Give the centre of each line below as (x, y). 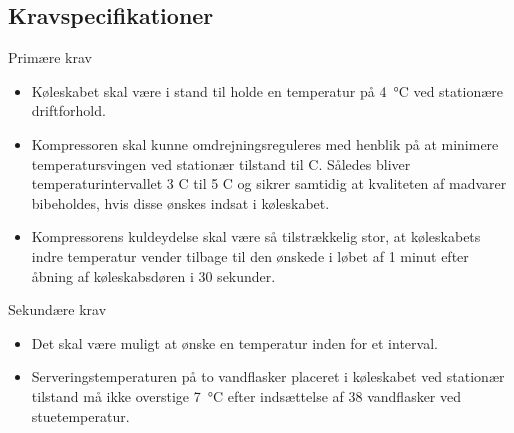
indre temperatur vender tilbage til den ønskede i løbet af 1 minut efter (250, 255)
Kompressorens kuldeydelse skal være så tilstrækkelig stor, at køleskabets (256, 236)
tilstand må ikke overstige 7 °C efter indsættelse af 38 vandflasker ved (246, 395)
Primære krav (50, 57)
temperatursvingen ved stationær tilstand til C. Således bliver (221, 163)
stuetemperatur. (80, 415)
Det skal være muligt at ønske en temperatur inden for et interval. (234, 342)
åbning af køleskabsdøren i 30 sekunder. (153, 275)
